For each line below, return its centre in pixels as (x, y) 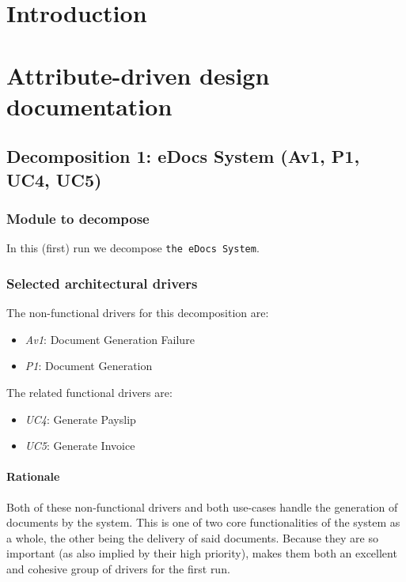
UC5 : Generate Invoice (80, 446)
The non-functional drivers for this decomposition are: (138, 313)
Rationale (33, 476)
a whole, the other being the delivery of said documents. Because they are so (192, 537)
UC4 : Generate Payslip (80, 419)
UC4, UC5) (54, 179)
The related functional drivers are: (89, 392)
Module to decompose (78, 219)
